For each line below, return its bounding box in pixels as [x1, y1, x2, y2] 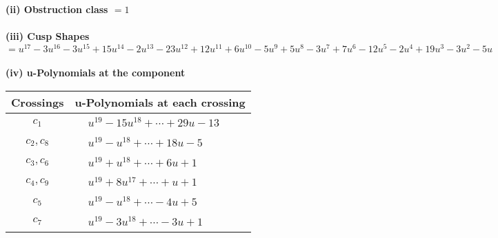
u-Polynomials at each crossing [74, 94, 246, 111]
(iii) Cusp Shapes [6, 29, 90, 43]
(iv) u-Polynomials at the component [6, 65, 186, 80]
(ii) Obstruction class [6, 2, 108, 16]
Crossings [11, 94, 64, 111]
